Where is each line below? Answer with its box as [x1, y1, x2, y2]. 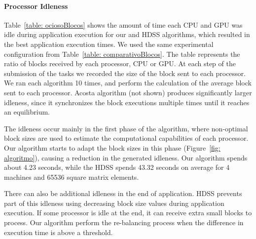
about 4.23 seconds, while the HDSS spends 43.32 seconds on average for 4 [4, 162, 230, 172]
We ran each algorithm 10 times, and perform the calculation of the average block [4, 78, 252, 88]
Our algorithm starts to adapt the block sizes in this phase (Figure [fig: [4, 142, 220, 153]
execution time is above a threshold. [4, 227, 113, 237]
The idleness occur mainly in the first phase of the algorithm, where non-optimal [4, 123, 248, 133]
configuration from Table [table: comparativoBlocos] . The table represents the [4, 48, 240, 59]
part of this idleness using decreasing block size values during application [4, 198, 224, 208]
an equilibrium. [4, 107, 50, 117]
